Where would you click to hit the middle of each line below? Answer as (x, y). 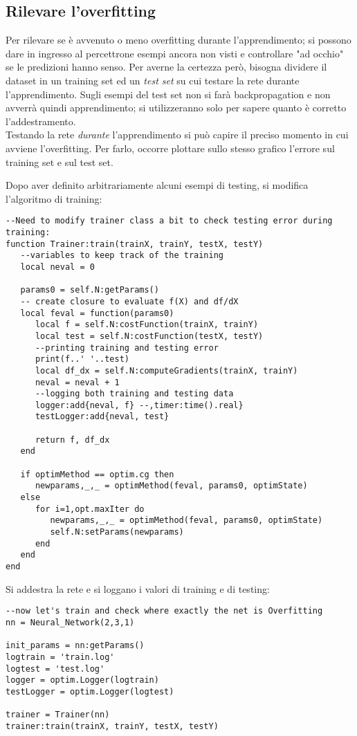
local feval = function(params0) (97, 313)
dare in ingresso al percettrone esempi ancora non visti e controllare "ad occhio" (175, 53)
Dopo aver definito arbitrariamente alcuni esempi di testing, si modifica (157, 185)
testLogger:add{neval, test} (102, 417)
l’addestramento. (41, 121)
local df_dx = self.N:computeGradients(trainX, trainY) (166, 370)
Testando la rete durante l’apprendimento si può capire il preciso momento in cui (177, 135)
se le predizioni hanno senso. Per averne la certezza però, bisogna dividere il (166, 67)
